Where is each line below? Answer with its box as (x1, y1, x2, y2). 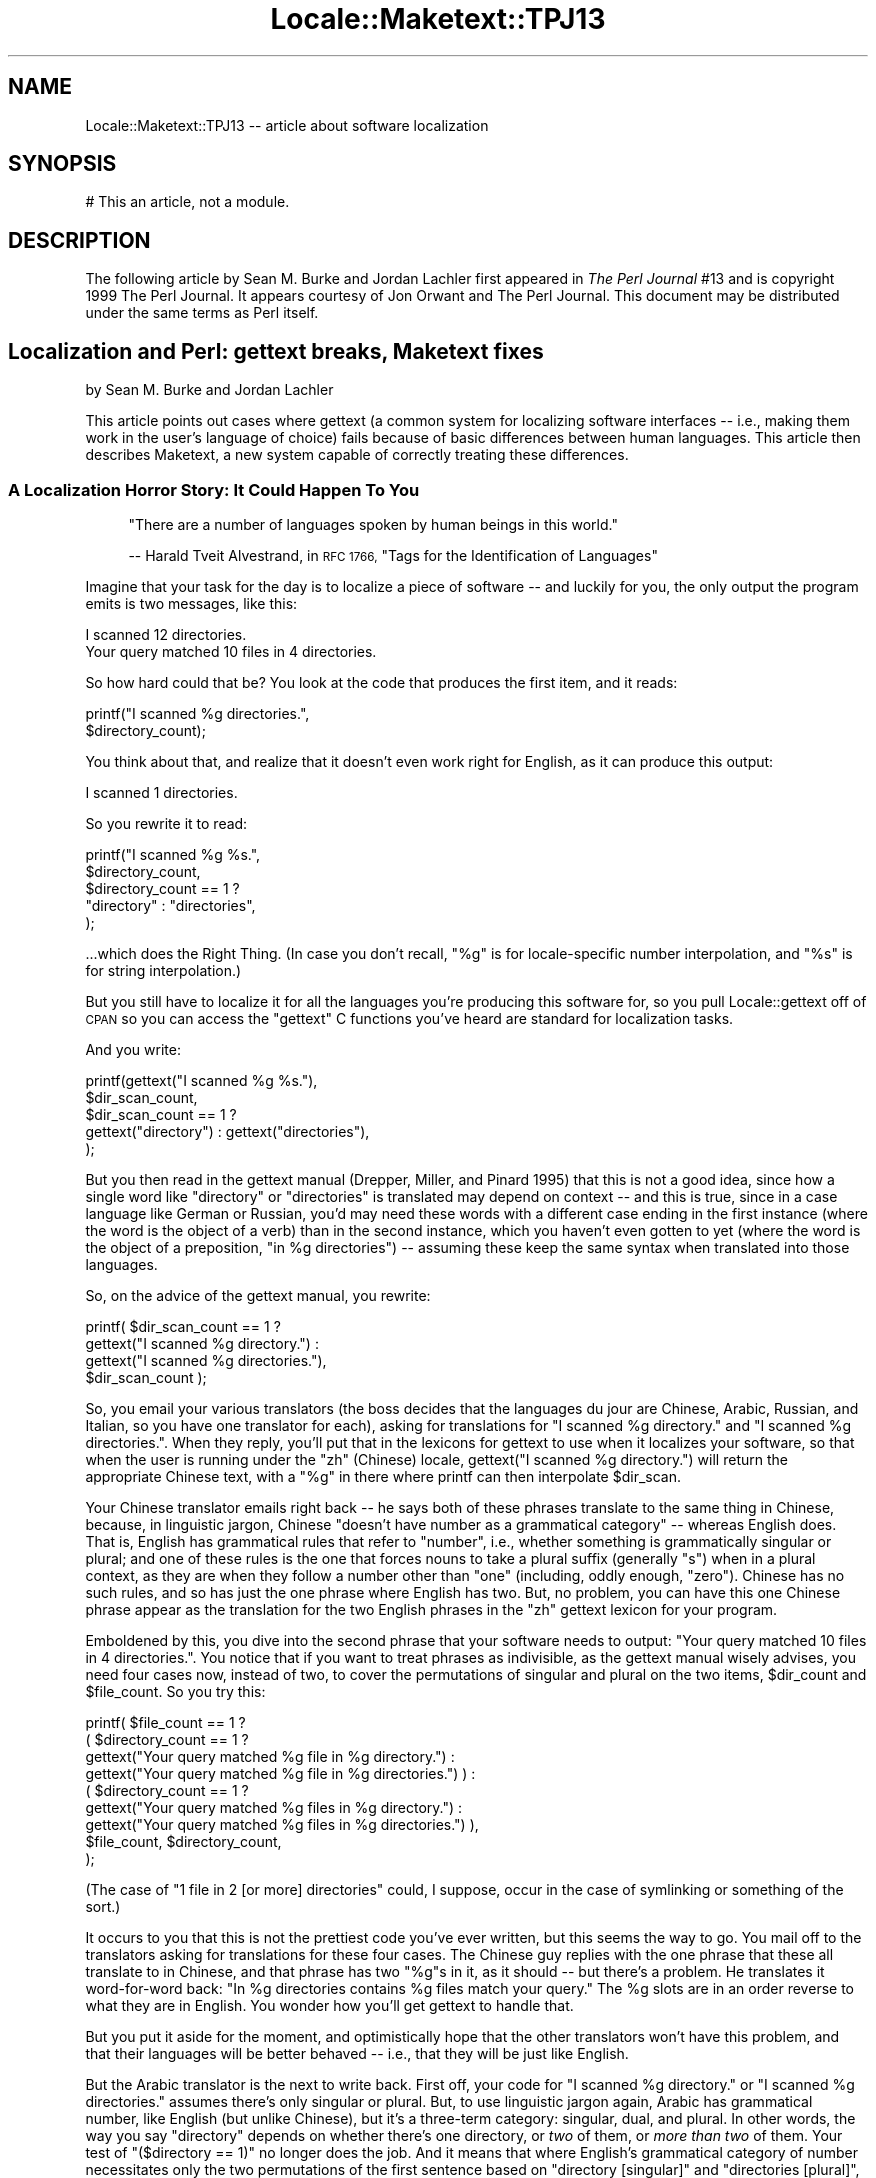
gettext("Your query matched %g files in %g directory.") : (85, 1798, 463, 1816)
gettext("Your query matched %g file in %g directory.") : (85, 1747, 455, 1765)
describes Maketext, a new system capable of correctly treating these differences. (85, 446, 629, 464)
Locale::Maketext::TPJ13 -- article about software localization (85, 116, 489, 134)
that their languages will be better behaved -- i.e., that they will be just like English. (85, 2044, 629, 2062)
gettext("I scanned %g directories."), (85, 1351, 327, 1369)
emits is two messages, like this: (85, 594, 298, 612)
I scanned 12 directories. (85, 625, 247, 643)
